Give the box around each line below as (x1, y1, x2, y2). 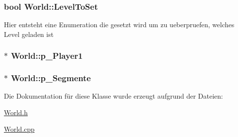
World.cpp (4, 123, 35, 134)
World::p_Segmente (11, 72, 91, 84)
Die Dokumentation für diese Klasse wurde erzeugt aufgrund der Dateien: (4, 91, 223, 101)
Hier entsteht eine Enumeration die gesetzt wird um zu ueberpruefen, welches (4, 19, 235, 30)
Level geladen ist (4, 29, 54, 39)
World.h (4, 107, 28, 118)
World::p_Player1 (11, 50, 83, 62)
